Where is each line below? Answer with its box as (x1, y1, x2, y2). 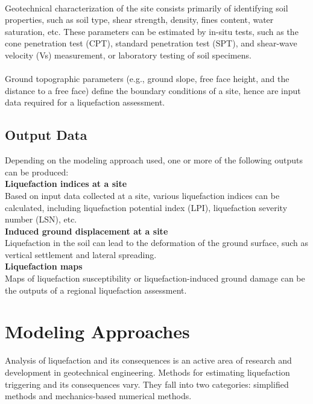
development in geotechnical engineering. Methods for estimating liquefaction (5, 365, 290, 378)
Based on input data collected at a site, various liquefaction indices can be (5, 189, 280, 201)
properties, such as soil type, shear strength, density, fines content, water (5, 13, 274, 26)
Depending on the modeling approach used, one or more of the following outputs (5, 154, 303, 166)
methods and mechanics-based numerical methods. (5, 390, 192, 402)
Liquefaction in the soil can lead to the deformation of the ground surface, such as (5, 236, 309, 249)
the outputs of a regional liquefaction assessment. (5, 283, 187, 296)
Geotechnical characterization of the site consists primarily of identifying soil (5, 1, 288, 14)
